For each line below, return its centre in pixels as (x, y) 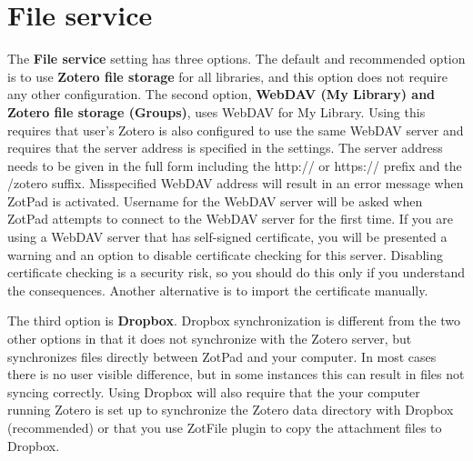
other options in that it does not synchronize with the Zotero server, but (210, 339)
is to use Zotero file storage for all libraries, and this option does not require (227, 76)
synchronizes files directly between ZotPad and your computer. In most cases (222, 356)
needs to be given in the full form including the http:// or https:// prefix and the (235, 165)
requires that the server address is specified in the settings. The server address (225, 148)
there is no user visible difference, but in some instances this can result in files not (236, 374)
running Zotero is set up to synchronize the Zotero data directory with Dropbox (231, 410)
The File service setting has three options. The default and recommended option (236, 59)
